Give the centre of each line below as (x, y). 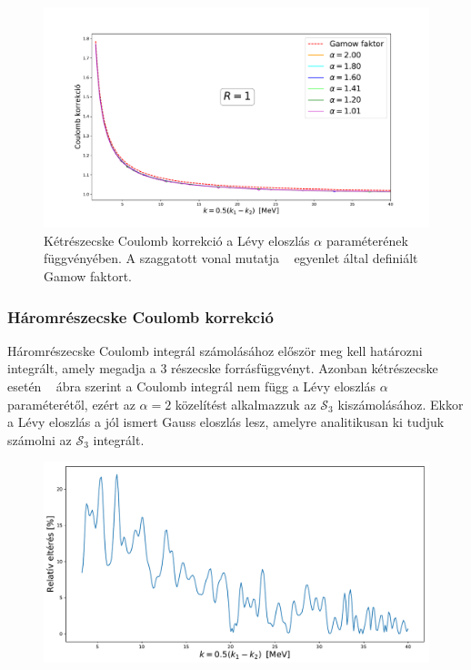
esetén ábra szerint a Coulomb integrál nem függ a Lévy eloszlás (192, 386)
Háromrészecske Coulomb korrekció (140, 316)
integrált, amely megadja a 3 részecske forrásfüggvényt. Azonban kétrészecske (223, 368)
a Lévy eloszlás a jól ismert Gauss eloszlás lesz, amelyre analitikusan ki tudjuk (226, 422)
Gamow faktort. (88, 276)
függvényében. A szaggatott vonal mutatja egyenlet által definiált (231, 258)
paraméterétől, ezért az (71, 404)
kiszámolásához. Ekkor (401, 404)
